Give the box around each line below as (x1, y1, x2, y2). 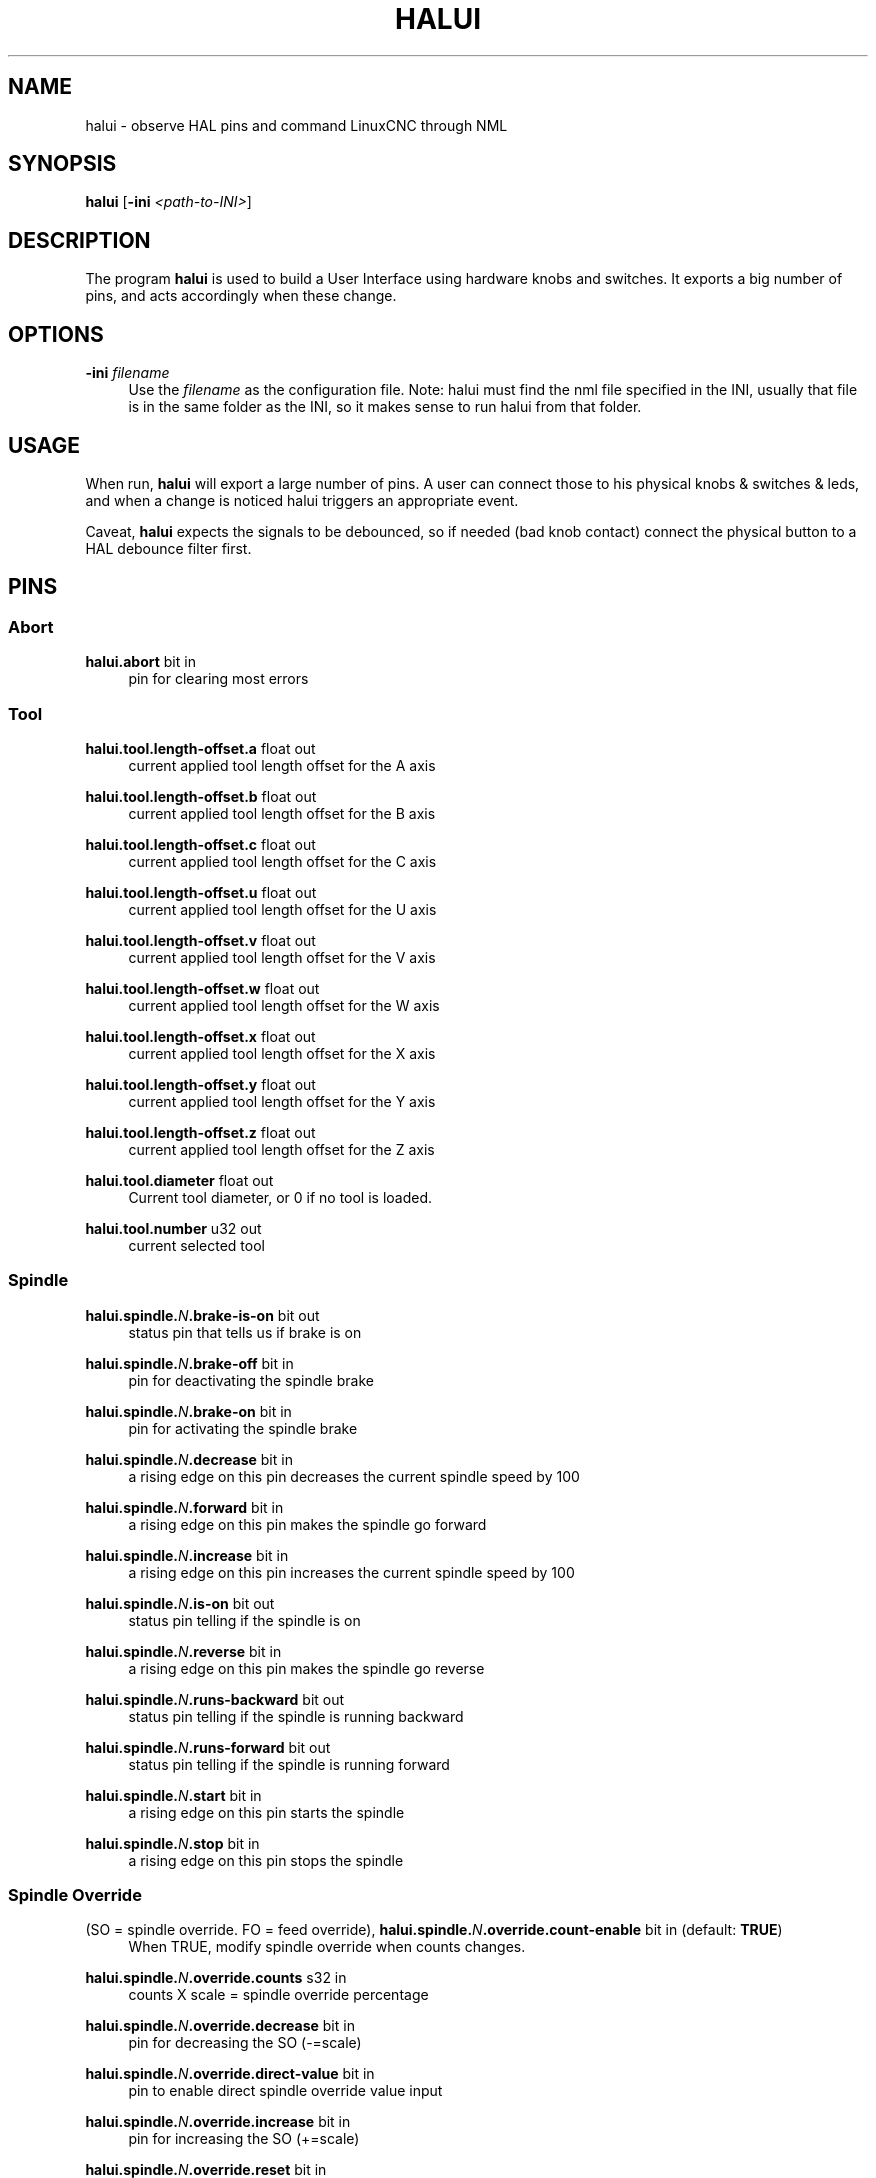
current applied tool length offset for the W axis (128, 996, 440, 1014)
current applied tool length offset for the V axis (128, 948, 436, 966)
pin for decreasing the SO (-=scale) (128, 2034, 362, 2052)
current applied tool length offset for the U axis (128, 900, 437, 918)
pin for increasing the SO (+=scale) (128, 2130, 360, 2148)
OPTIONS (8, 321, 104, 347)
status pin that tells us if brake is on (128, 1323, 362, 1341)
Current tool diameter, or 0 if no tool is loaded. (128, 1188, 433, 1206)
